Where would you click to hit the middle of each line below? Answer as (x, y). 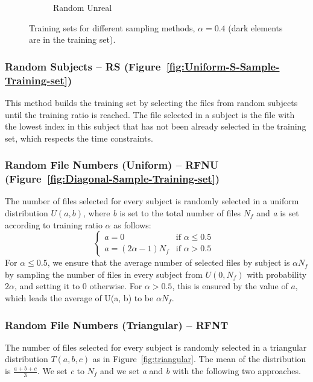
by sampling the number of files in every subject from (104, 274)
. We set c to (61, 371)
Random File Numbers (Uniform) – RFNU (112, 165)
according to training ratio (54, 224)
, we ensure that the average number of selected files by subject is (169, 262)
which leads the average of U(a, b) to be (79, 298)
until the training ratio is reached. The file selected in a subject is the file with (150, 114)
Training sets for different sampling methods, (112, 27)
